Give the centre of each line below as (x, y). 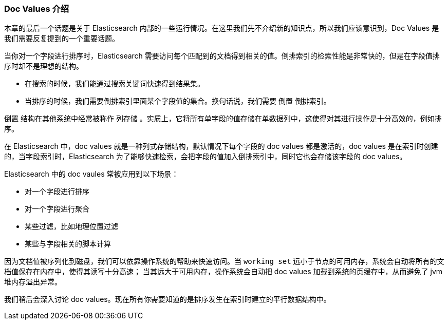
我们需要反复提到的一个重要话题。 (62, 39)
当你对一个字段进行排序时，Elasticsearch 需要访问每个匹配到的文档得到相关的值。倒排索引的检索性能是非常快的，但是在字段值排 (222, 56)
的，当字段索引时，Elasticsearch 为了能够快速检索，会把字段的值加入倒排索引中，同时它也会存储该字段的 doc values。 (206, 157)
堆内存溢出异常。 (33, 282)
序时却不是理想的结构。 (44, 66)
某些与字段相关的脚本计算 (68, 244)
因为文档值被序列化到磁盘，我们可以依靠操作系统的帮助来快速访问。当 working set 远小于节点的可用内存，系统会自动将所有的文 (224, 261)
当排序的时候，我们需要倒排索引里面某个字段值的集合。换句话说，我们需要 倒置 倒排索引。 (178, 101)
